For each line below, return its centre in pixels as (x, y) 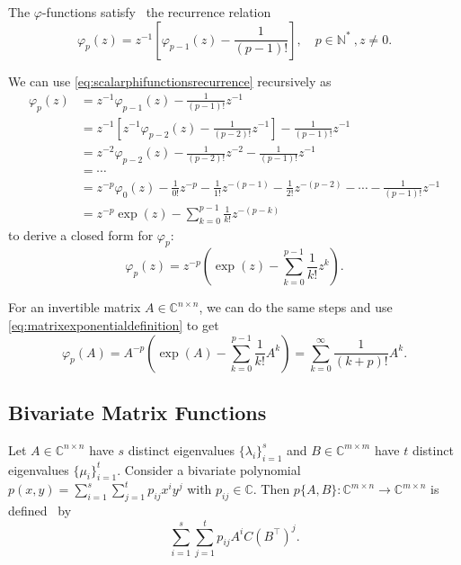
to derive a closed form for (81, 234)
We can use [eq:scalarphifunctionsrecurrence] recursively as (170, 81)
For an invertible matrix (75, 307)
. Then (271, 489)
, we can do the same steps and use (296, 307)
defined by (40, 511)
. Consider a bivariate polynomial (209, 469)
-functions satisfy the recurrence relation (156, 12)
